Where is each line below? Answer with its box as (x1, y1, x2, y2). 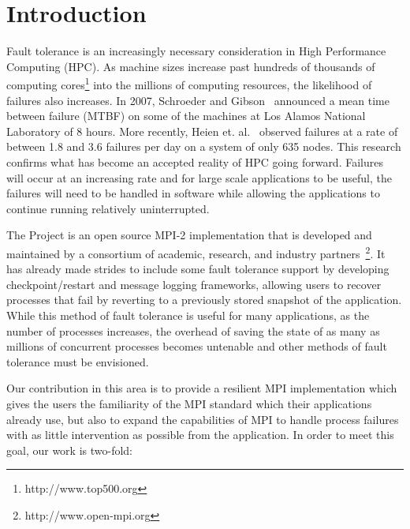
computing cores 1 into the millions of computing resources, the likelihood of (6, 74, 372, 92)
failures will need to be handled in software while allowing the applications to (6, 185, 380, 201)
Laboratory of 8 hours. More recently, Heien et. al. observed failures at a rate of (6, 122, 398, 139)
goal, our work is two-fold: (6, 441, 132, 458)
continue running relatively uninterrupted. (6, 200, 210, 216)
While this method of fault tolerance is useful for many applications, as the (6, 306, 370, 323)
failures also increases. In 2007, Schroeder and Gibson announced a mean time (6, 92, 389, 108)
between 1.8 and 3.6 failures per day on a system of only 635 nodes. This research (6, 138, 401, 155)
